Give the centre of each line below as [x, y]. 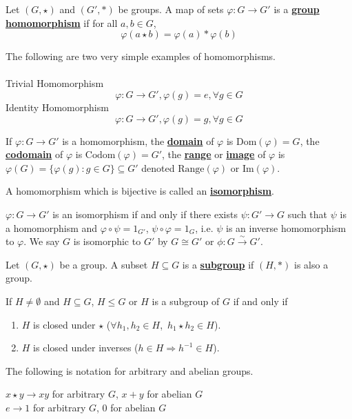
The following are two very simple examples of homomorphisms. [141, 56]
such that [308, 214]
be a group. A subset [104, 264]
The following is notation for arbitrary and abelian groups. [130, 370]
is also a [311, 264]
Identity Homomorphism [57, 107]
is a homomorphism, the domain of [138, 140]
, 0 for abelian [126, 407]
